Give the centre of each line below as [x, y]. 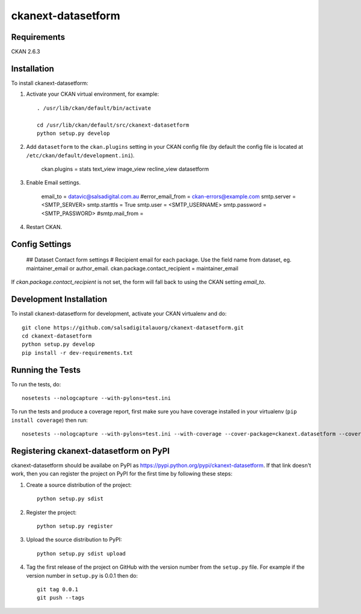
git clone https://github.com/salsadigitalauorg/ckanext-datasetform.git [133, 327]
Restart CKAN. [44, 227]
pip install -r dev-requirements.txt [78, 353]
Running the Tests [46, 370]
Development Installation [59, 299]
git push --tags [61, 598]
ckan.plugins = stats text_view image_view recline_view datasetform [125, 169]
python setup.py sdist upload [82, 553]
